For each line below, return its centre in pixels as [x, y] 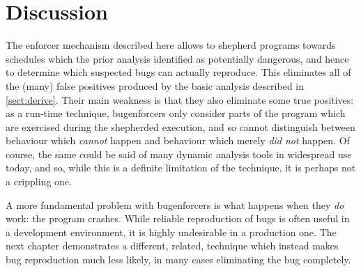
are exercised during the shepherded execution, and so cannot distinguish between [180, 126]
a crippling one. [39, 181]
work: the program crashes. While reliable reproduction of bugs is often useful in [178, 218]
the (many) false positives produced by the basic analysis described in [155, 85]
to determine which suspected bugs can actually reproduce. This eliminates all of [178, 72]
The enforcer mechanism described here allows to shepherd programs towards [171, 45]
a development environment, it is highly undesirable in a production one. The [171, 232]
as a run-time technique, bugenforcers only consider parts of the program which [176, 113]
